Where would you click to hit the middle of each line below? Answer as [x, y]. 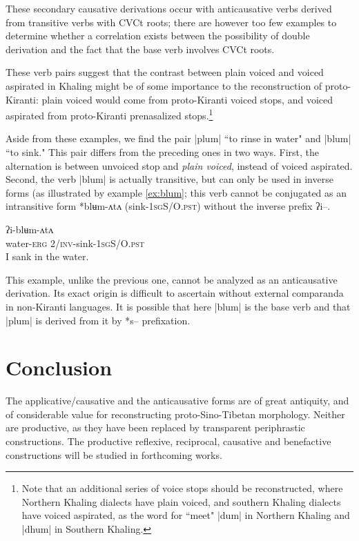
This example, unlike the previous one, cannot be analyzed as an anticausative [172, 279]
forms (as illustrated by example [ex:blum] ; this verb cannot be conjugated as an [176, 192]
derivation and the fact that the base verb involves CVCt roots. [140, 49]
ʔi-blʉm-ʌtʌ [30, 229]
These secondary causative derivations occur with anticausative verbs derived [169, 8]
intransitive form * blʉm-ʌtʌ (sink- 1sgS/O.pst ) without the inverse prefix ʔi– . [168, 206]
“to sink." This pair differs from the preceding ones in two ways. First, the [163, 152]
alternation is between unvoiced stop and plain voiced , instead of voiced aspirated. [179, 165]
